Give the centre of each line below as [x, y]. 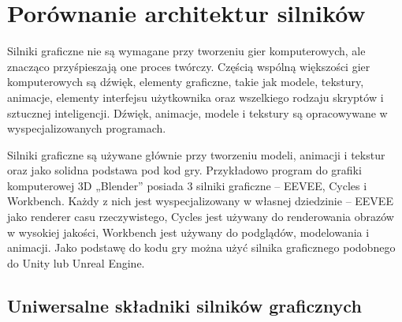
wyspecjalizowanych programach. [87, 128]
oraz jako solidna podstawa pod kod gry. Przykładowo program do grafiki [184, 170]
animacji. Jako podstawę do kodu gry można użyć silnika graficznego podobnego [201, 247]
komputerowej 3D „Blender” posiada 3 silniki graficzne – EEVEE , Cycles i [187, 185]
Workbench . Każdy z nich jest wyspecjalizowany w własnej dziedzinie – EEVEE [200, 201]
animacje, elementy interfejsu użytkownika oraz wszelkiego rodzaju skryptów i [195, 97]
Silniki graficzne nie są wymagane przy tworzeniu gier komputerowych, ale [186, 51]
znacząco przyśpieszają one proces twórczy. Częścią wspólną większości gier [189, 66]
